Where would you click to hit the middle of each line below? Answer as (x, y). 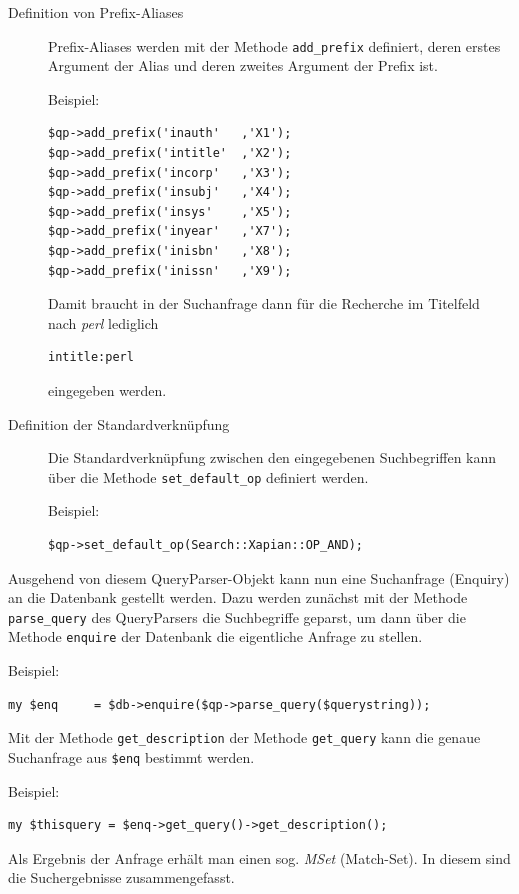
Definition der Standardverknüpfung (119, 423)
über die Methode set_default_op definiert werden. (208, 476)
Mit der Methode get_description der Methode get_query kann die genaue (244, 737)
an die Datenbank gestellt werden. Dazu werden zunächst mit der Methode (238, 597)
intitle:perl (91, 357)
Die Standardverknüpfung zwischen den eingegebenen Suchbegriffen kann (272, 457)
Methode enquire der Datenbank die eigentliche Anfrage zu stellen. (215, 636)
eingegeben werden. (107, 389)
